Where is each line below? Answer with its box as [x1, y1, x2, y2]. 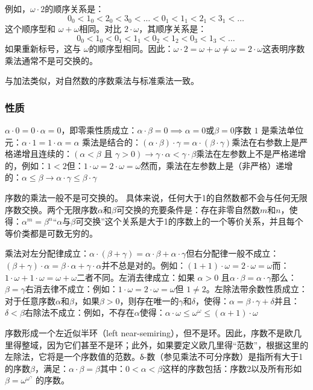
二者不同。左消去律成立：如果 [76, 270, 195, 283]
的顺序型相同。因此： [89, 42, 174, 55]
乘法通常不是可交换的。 [5, 54, 98, 66]
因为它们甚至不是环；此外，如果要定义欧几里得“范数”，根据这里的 [46, 338, 309, 351]
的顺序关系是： [45, 2, 104, 14]
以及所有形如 [251, 362, 302, 374]
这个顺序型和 [5, 22, 55, 35]
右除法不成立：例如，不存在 [24, 306, 134, 319]
